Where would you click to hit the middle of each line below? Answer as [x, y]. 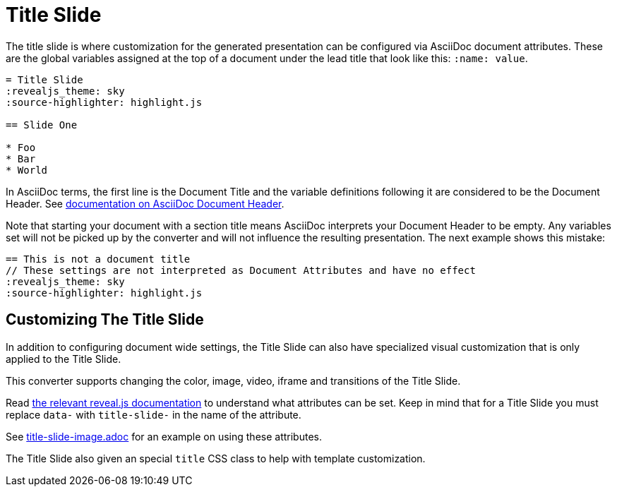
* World [27, 170]
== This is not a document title [98, 259]
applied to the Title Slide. [64, 359]
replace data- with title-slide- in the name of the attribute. [154, 414]
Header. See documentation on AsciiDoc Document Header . [145, 203]
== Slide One [42, 125]
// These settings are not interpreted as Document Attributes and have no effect [241, 270]
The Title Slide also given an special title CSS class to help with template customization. [216, 458]
